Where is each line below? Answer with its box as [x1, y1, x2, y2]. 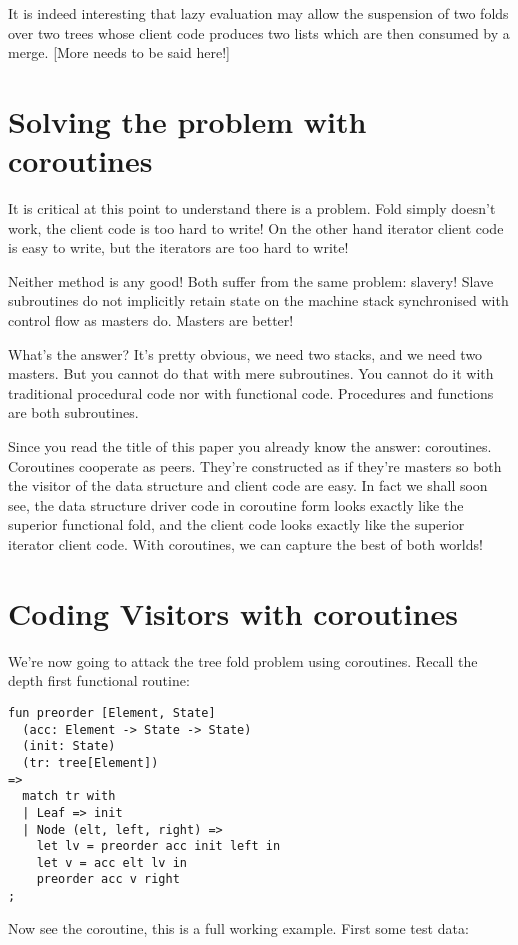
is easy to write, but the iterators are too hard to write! [8, 237, 349, 258]
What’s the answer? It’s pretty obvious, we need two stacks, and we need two [8, 343, 483, 364]
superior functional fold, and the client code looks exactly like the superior [8, 514, 465, 535]
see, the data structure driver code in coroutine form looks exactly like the [8, 494, 464, 515]
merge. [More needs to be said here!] [8, 42, 230, 63]
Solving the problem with [8, 100, 367, 141]
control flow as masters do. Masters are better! [8, 310, 294, 331]
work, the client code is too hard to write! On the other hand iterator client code [8, 217, 504, 238]
